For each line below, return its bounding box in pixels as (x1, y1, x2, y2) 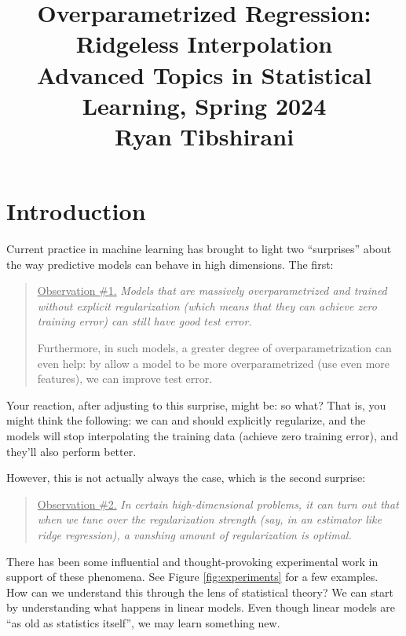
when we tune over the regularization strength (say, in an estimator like (37, 511, 382, 528)
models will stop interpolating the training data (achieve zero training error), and (6, 428, 399, 443)
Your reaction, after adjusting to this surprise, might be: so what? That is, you (6, 396, 386, 413)
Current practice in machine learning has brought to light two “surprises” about (6, 241, 392, 257)
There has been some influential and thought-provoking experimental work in (6, 553, 379, 569)
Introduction (6, 195, 146, 227)
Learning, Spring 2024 (82, 89, 327, 121)
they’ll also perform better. (6, 443, 137, 459)
